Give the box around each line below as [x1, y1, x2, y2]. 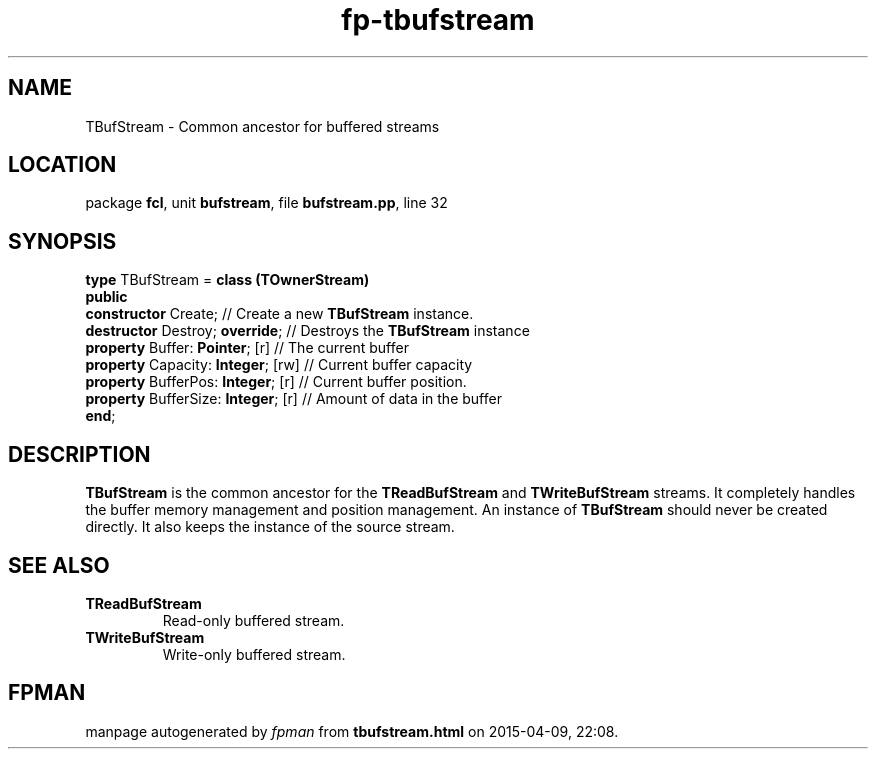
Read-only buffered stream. [162, 611, 345, 629]
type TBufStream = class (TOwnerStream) [85, 271, 370, 289]
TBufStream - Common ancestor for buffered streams [85, 117, 440, 135]
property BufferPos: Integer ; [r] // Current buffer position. [85, 373, 467, 391]
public [85, 288, 128, 306]
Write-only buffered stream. [162, 645, 346, 663]
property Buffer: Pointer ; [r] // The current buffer [85, 339, 409, 357]
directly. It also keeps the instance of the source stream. [85, 518, 455, 536]
